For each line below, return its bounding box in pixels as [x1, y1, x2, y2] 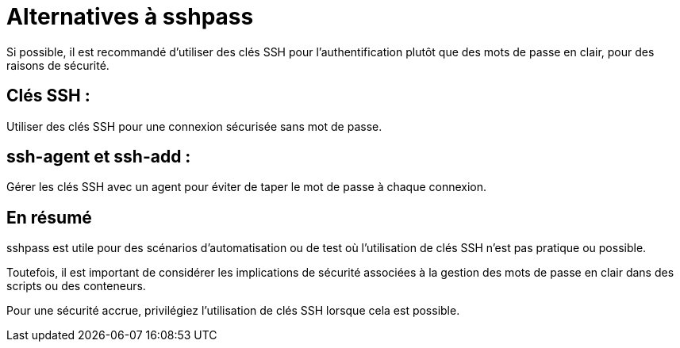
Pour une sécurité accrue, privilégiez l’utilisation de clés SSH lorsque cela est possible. [6, 304, 460, 318]
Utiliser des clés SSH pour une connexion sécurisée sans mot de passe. [6, 119, 382, 133]
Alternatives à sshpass [6, 3, 254, 30]
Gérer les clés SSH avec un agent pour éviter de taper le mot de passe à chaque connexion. [6, 180, 487, 194]
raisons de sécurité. [6, 58, 109, 72]
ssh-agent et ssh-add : [6, 147, 191, 167]
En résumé [6, 207, 92, 228]
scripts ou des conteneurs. [6, 279, 146, 293]
